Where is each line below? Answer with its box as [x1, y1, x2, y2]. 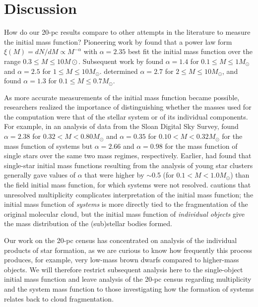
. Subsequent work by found [78, 56, 163, 66]
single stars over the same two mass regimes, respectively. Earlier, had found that [4, 150, 252, 161]
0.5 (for [152, 170, 174, 180]
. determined [99, 65, 138, 76]
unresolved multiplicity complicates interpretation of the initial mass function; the [4, 189, 254, 199]
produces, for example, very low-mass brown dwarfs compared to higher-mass [4, 254, 239, 265]
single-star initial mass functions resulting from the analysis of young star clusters [4, 160, 253, 170]
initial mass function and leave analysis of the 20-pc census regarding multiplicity [4, 274, 252, 284]
